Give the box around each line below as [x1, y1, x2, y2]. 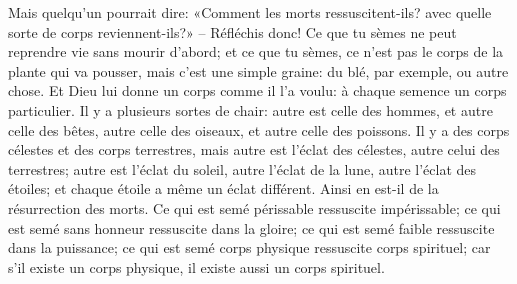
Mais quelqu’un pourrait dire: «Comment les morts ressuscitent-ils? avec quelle [8, 2, 492, 22]
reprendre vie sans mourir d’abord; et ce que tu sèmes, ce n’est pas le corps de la [8, 41, 504, 62]
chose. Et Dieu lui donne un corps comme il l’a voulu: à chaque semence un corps [8, 80, 507, 101]
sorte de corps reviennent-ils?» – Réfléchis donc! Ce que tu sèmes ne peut [8, 21, 457, 42]
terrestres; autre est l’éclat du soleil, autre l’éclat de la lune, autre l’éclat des [8, 158, 477, 179]
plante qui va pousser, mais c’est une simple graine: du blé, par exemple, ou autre [8, 60, 509, 81]
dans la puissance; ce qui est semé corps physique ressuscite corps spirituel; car [8, 237, 491, 258]
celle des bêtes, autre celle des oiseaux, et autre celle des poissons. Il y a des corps [8, 119, 510, 140]
